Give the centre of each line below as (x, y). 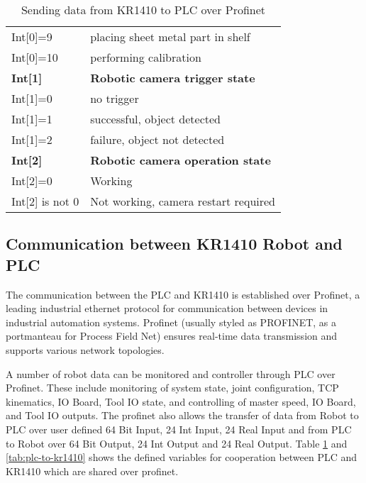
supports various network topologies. (85, 349)
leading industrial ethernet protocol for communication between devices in (167, 308)
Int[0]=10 (35, 57)
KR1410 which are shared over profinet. (92, 471)
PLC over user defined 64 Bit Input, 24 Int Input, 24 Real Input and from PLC (179, 429)
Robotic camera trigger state (173, 78)
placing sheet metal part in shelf (170, 37)
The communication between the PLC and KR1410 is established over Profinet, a (183, 294)
